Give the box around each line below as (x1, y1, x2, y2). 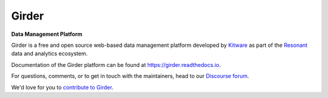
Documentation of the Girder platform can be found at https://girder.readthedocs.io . (11, 61, 221, 68)
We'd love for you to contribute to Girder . (11, 83, 114, 91)
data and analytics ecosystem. (11, 50, 88, 57)
